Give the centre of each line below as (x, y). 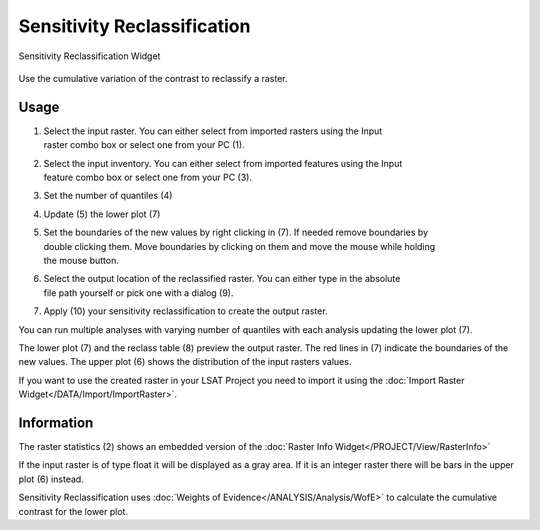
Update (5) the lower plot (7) (102, 214)
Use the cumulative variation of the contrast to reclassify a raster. (153, 78)
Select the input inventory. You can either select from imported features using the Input (223, 163)
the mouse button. (81, 260)
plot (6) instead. (51, 479)
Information (56, 422)
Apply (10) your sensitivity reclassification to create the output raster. (186, 311)
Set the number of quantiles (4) (108, 196)
